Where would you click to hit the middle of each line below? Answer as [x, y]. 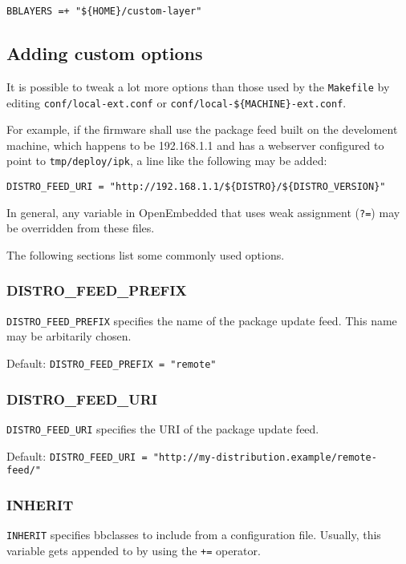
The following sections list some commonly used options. [146, 254]
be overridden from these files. [81, 228]
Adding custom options [105, 53]
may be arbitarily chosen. [69, 336]
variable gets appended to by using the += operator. [134, 550]
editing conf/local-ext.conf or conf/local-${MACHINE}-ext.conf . [177, 102]
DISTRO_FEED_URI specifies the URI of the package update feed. [163, 428]
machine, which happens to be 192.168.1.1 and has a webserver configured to [195, 145]
